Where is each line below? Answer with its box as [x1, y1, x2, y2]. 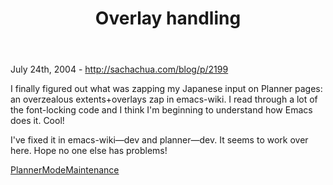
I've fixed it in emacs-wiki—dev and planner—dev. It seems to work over [10, 134, 309, 146]
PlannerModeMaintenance [10, 164, 120, 176]
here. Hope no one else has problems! [10, 145, 168, 157]
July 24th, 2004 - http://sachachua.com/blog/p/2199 [10, 63, 229, 76]
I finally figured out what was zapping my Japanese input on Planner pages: [10, 83, 323, 95]
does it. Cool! [10, 115, 65, 127]
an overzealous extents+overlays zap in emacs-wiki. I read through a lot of [10, 93, 318, 106]
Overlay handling [94, 7, 242, 30]
